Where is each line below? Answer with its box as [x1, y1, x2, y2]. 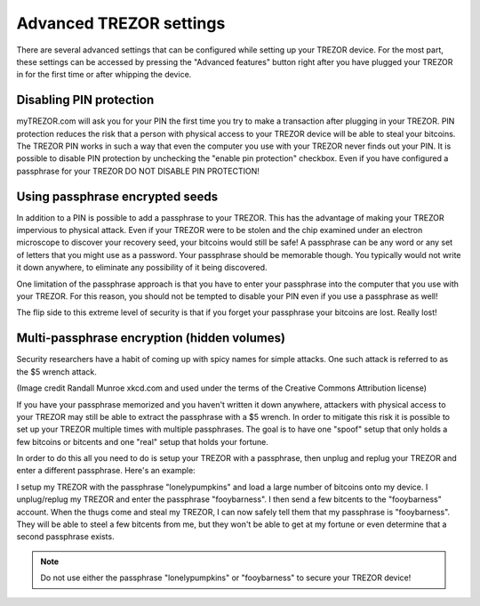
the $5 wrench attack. [16, 366, 97, 377]
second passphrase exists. [16, 531, 115, 542]
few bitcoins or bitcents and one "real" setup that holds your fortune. [16, 436, 268, 447]
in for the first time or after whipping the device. [16, 69, 192, 80]
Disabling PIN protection [16, 93, 155, 108]
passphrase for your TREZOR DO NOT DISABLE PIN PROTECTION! [16, 166, 260, 176]
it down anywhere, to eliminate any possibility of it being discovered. [16, 263, 268, 273]
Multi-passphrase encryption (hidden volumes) [16, 330, 286, 346]
